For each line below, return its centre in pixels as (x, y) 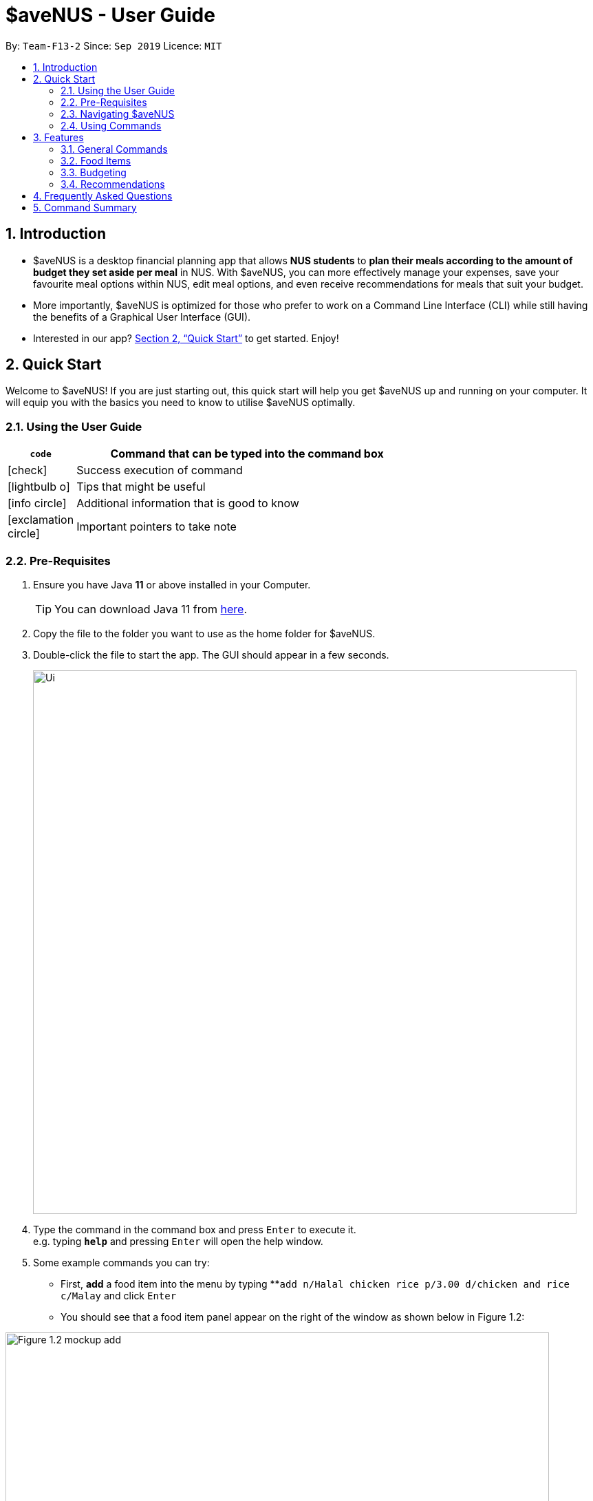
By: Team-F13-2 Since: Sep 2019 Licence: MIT (114, 45)
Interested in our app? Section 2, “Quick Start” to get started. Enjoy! (186, 338)
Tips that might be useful (141, 487)
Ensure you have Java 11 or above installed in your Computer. (172, 584)
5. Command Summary (85, 207)
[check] (28, 470)
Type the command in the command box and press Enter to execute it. (195, 1229)
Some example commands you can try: (121, 1262)
